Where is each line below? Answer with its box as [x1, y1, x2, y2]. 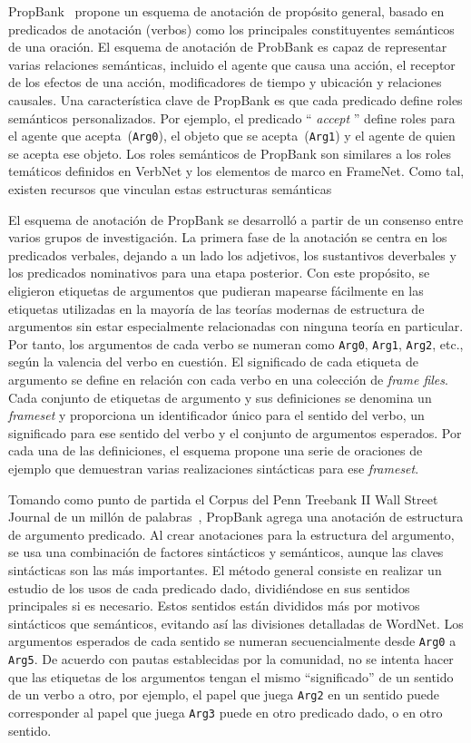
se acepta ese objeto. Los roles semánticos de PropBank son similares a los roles [8, 143, 451, 162]
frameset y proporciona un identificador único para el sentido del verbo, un [8, 406, 425, 425]
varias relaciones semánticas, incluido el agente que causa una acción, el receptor [8, 54, 456, 73]
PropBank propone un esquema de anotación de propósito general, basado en [8, 2, 445, 20]
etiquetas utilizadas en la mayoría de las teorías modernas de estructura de [8, 298, 425, 318]
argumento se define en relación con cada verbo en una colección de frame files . [8, 370, 448, 388]
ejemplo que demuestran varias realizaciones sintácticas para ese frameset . [8, 458, 419, 477]
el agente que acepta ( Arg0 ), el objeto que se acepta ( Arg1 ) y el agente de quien [8, 126, 456, 145]
